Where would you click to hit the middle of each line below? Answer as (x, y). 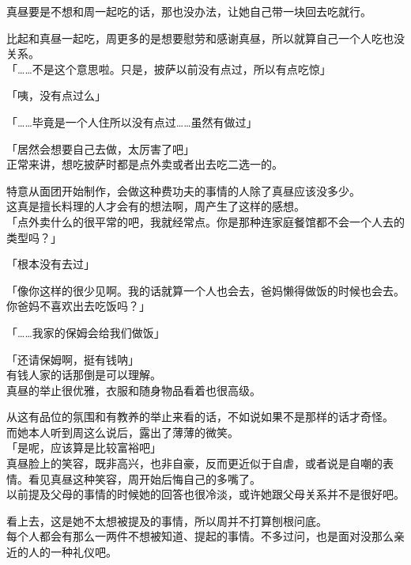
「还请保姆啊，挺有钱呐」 (73, 359)
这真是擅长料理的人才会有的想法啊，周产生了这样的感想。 (156, 206)
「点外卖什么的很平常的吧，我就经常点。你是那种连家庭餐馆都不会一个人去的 (205, 221)
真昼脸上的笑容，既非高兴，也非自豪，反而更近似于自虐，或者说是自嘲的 (194, 463)
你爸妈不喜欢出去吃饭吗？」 (78, 306)
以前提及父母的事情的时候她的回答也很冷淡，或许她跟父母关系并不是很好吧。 (205, 494)
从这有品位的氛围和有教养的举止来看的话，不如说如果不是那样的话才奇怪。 (200, 417)
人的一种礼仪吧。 (72, 552)
